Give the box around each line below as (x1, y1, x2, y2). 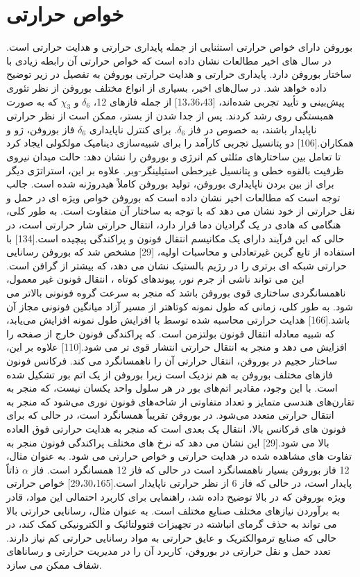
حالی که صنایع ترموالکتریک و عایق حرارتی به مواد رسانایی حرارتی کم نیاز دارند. (6, 530, 337, 544)
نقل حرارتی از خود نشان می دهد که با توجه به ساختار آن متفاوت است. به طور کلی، (6, 203, 355, 218)
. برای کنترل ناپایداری (89, 122, 178, 136)
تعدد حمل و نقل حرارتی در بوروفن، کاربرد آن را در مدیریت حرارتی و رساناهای (6, 544, 331, 558)
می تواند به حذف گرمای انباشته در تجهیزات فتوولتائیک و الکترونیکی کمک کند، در (6, 517, 337, 531)
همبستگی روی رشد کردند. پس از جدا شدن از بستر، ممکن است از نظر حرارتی (6, 108, 334, 123)
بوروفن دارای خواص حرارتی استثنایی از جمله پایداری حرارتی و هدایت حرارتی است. (6, 40, 353, 54)
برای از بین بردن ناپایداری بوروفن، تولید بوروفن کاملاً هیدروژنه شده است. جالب (6, 176, 334, 191)
